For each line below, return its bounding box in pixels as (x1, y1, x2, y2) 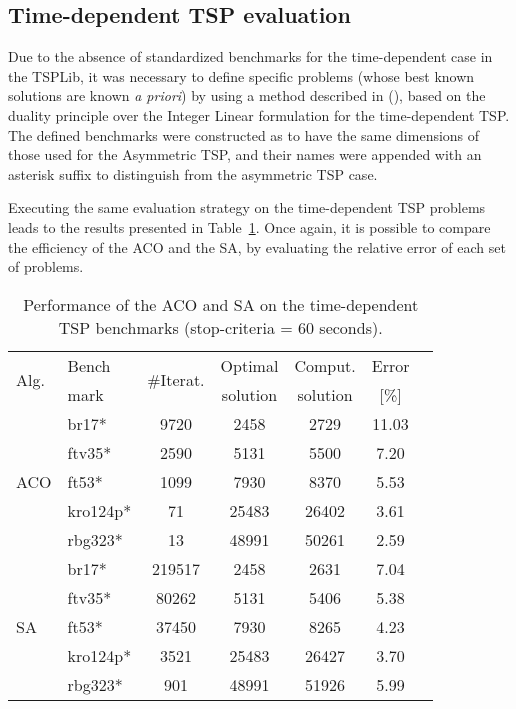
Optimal (220, 353, 279, 377)
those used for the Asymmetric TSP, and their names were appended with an (8, 144, 482, 165)
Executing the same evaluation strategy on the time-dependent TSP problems (8, 197, 486, 218)
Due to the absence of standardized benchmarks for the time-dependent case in (8, 46, 493, 67)
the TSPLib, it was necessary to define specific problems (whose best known (8, 65, 475, 86)
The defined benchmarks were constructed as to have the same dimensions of (8, 124, 480, 145)
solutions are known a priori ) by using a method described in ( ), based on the (8, 85, 486, 106)
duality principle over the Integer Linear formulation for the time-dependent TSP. (8, 104, 510, 125)
